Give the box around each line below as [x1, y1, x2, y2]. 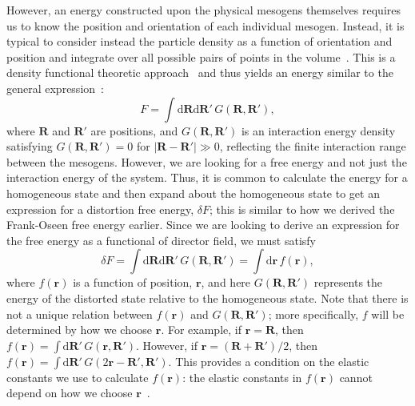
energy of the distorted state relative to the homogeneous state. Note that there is [6, 289, 409, 306]
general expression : [6, 79, 104, 96]
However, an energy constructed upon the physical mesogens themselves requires [6, 2, 401, 18]
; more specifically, [268, 305, 359, 322]
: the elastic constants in [182, 368, 302, 385]
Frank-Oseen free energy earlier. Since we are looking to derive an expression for [6, 216, 400, 233]
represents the [313, 274, 383, 291]
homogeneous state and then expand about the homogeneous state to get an [6, 184, 380, 201]
